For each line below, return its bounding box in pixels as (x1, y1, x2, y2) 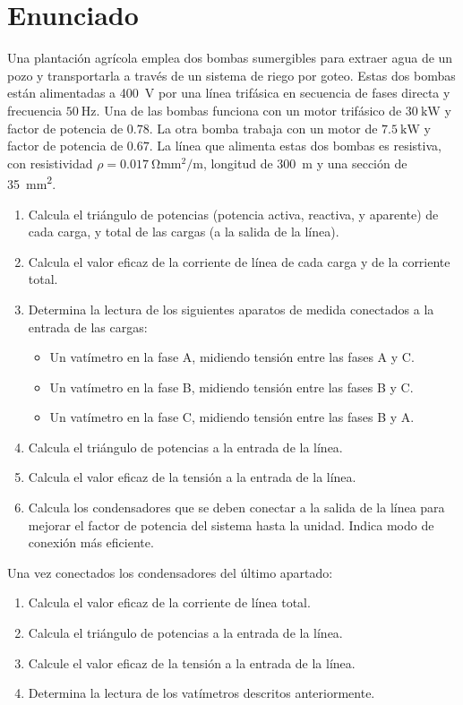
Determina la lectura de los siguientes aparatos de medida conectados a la (28, 299, 434, 318)
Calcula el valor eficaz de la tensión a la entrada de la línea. (28, 468, 356, 486)
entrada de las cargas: (28, 317, 148, 336)
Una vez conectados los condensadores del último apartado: (7, 563, 333, 581)
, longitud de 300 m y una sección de (202, 153, 407, 172)
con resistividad (7, 153, 93, 172)
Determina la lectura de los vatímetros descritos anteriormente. (28, 684, 375, 702)
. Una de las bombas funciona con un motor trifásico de (96, 100, 402, 119)
